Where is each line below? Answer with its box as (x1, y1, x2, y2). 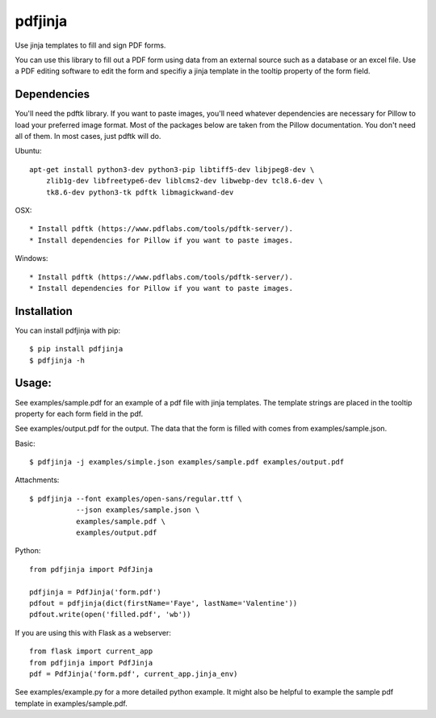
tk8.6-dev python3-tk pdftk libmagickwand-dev (45, 187, 234, 197)
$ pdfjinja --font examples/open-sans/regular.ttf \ (29, 493, 242, 503)
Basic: (15, 439, 36, 448)
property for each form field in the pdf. (15, 409, 144, 418)
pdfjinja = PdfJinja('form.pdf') (29, 587, 161, 597)
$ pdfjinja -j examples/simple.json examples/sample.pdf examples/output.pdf (29, 457, 345, 467)
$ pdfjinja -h (29, 355, 85, 365)
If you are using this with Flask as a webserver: (15, 628, 171, 637)
